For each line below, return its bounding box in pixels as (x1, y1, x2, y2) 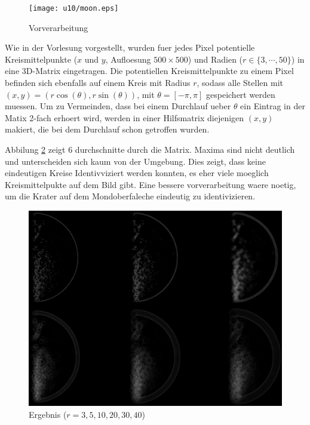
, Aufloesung (105, 53, 151, 65)
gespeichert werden (206, 88, 275, 100)
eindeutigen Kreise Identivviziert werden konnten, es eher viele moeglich (5, 167, 269, 179)
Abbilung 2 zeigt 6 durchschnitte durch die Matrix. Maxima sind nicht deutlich (5, 143, 295, 155)
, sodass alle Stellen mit (197, 76, 283, 89)
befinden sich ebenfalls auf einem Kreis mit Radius (5, 76, 191, 89)
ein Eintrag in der (240, 100, 305, 112)
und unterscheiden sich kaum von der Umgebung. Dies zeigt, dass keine (5, 155, 266, 167)
